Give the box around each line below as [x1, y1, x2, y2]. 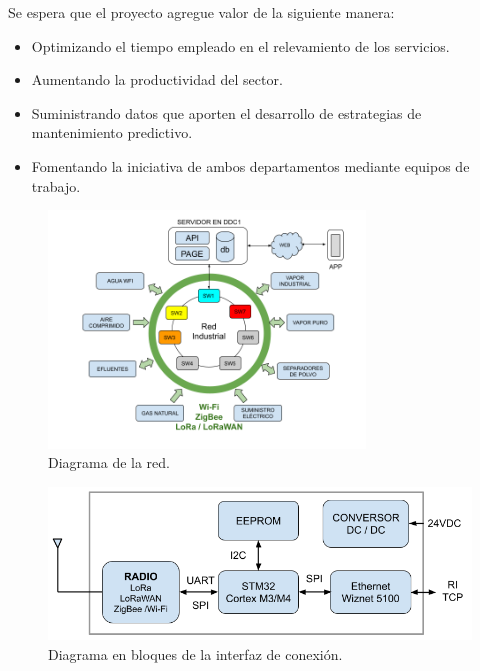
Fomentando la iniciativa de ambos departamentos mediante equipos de [31, 155, 470, 176]
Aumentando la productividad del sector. [31, 69, 283, 90]
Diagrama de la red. [48, 452, 170, 473]
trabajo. [31, 175, 81, 196]
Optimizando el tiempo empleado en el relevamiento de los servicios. [31, 35, 450, 56]
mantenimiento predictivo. [31, 122, 193, 143]
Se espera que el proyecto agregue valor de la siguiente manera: [8, 2, 395, 22]
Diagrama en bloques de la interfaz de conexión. [48, 643, 343, 664]
